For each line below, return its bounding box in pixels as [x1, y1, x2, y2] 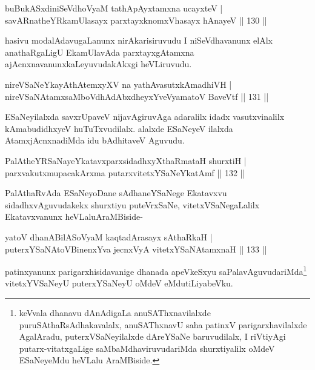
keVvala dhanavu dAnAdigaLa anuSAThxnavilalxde [19, 306, 211, 319]
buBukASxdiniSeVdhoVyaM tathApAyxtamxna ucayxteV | [5, 2, 223, 14]
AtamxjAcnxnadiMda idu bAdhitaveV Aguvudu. [5, 134, 185, 147]
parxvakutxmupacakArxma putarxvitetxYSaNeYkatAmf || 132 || [5, 166, 245, 179]
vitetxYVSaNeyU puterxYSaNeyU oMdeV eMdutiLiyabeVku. [5, 277, 233, 289]
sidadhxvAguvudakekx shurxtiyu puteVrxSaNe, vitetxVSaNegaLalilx [5, 198, 260, 211]
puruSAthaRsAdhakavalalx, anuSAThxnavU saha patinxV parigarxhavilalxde [19, 318, 307, 331]
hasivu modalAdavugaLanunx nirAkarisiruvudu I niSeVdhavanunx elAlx [5, 34, 273, 47]
